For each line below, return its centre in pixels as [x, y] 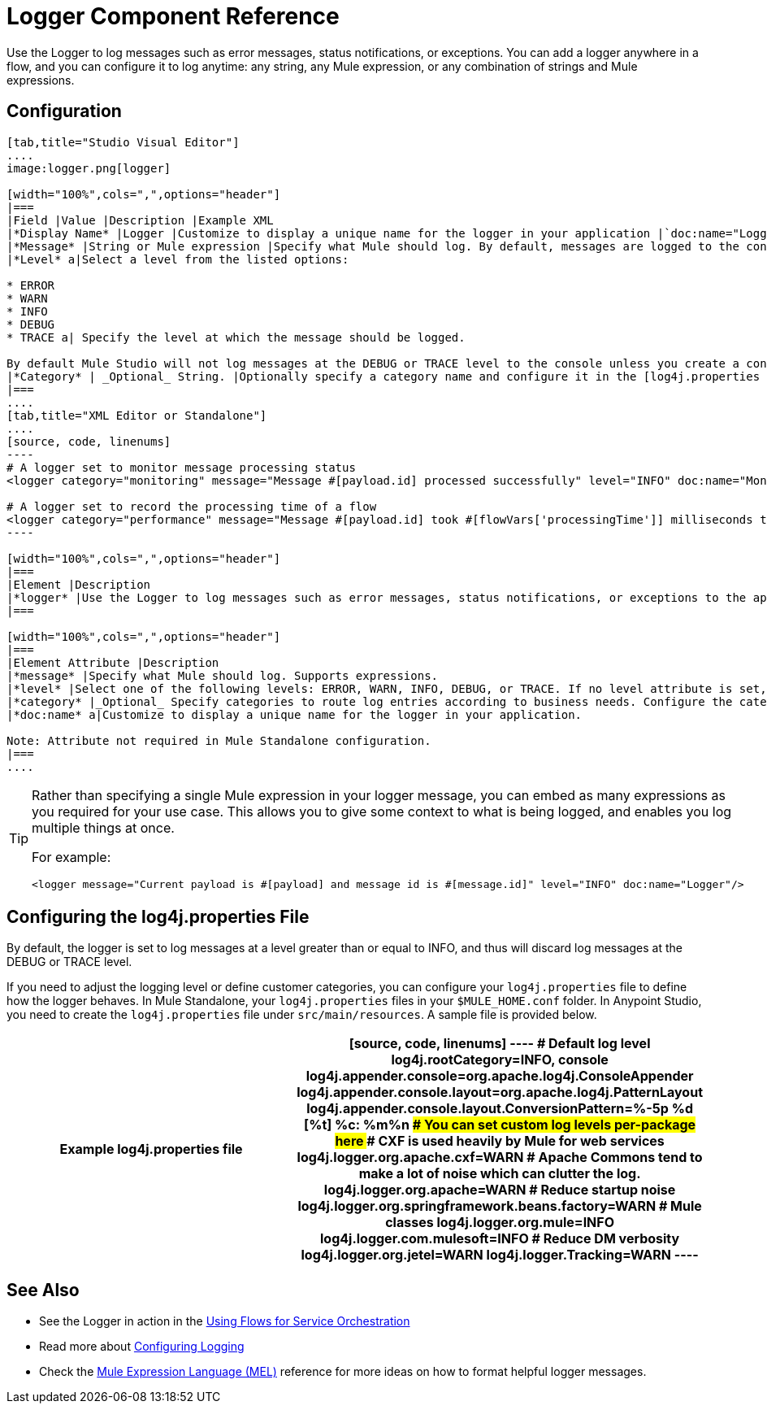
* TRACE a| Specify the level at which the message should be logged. [236, 337]
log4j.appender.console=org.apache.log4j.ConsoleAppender [500, 1076]
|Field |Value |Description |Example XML [140, 220]
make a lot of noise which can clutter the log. [500, 1174]
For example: [71, 857]
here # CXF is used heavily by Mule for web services [500, 1141]
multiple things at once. [103, 827]
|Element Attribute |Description [113, 662]
